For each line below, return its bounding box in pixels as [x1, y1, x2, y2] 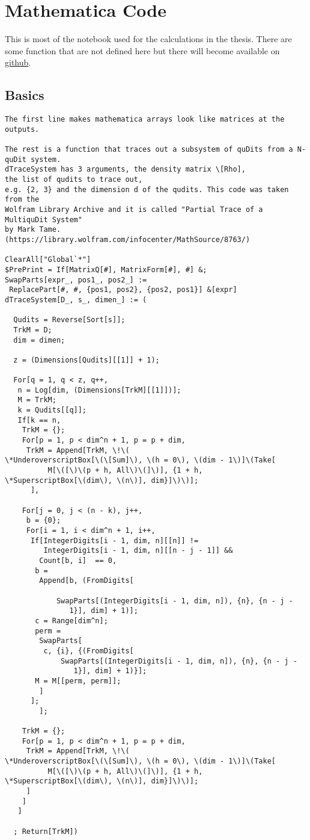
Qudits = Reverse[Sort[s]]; [13, 316, 126, 325]
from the [5, 195, 40, 204]
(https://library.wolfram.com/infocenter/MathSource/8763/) [5, 235, 251, 244]
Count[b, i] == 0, [39, 556, 117, 565]
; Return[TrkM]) [13, 827, 78, 836]
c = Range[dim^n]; [35, 616, 108, 625]
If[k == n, [17, 415, 61, 425]
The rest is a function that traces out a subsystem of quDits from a [5, 145, 293, 154]
